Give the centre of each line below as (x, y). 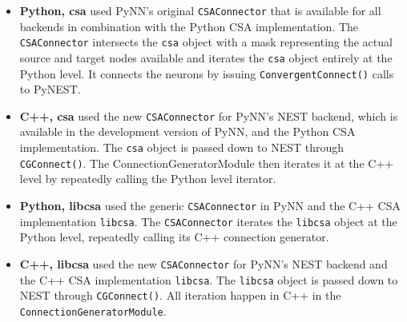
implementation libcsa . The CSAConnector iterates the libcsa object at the (208, 221)
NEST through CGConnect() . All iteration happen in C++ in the (180, 295)
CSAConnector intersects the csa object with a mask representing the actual (206, 42)
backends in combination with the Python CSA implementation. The (189, 26)
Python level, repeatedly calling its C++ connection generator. (174, 237)
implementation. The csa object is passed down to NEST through (182, 147)
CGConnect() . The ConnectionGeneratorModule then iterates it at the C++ (207, 163)
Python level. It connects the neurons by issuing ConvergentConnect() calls (207, 73)
